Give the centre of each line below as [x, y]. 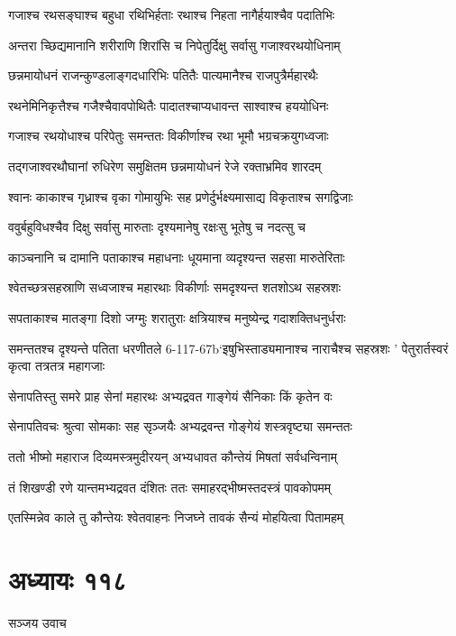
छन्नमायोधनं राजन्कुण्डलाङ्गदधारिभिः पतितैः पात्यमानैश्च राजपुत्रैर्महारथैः [163, 75]
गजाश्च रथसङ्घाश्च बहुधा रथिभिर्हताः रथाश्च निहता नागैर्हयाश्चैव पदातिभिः [172, 14]
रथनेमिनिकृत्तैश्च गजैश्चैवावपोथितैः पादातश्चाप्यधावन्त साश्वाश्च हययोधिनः [169, 105]
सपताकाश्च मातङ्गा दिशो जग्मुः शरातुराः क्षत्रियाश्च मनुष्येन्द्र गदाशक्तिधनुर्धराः [177, 317]
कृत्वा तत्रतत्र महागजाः [57, 366]
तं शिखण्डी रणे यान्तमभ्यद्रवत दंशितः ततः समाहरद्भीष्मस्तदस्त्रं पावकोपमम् [170, 487]
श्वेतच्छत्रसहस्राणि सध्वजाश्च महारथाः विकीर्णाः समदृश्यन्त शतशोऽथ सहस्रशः [174, 287]
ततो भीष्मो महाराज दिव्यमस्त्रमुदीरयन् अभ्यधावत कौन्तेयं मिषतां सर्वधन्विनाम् [173, 456]
